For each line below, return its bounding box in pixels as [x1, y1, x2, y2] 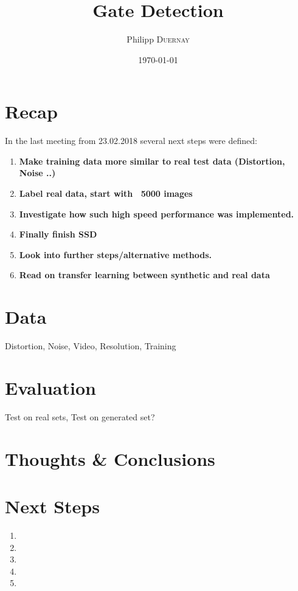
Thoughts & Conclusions [5, 446, 215, 471]
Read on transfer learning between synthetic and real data [19, 268, 270, 281]
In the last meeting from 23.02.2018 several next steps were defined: [5, 134, 257, 147]
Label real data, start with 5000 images [19, 187, 193, 200]
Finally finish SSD [19, 228, 97, 241]
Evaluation [5, 375, 96, 400]
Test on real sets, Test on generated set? [5, 410, 155, 423]
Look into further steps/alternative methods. [19, 248, 212, 261]
